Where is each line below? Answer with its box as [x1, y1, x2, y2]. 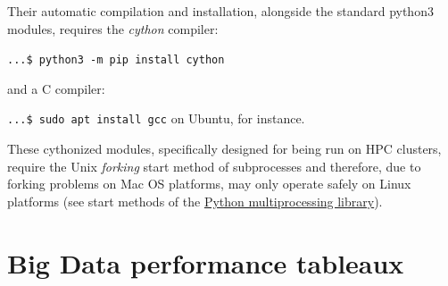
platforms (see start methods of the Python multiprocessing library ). [7, 191, 383, 210]
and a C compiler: [7, 79, 105, 97]
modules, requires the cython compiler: [7, 19, 219, 38]
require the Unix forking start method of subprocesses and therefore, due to [7, 156, 421, 175]
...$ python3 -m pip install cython [7, 54, 225, 67]
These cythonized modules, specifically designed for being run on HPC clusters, [7, 139, 442, 158]
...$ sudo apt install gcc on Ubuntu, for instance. [7, 109, 305, 128]
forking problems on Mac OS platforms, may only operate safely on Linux [7, 174, 411, 193]
